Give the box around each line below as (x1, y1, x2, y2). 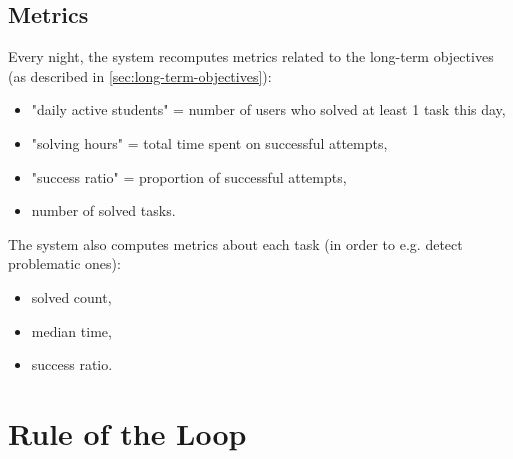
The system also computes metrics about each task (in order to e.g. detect (8, 233, 463, 254)
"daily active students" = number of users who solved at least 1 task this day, (31, 99, 506, 120)
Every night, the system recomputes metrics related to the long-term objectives (8, 46, 494, 67)
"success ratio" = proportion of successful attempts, (31, 166, 347, 187)
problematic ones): (8, 253, 121, 274)
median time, (31, 320, 112, 341)
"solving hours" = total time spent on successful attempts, (31, 132, 388, 153)
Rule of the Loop (8, 412, 247, 453)
